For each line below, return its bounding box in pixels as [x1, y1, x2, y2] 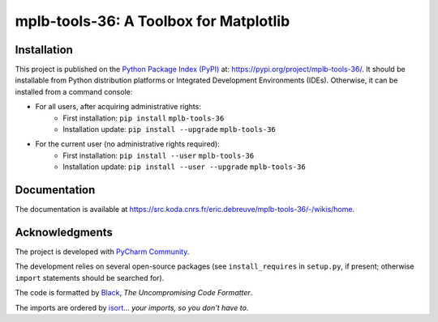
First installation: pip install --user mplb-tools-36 [62, 150, 255, 160]
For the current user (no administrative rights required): [35, 139, 221, 149]
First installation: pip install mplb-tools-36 [62, 113, 225, 123]
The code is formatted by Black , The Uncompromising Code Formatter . [15, 288, 253, 298]
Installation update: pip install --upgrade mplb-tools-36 [62, 125, 276, 134]
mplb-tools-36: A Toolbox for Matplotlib [15, 12, 290, 30]
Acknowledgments [15, 225, 114, 239]
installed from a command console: [15, 87, 133, 96]
